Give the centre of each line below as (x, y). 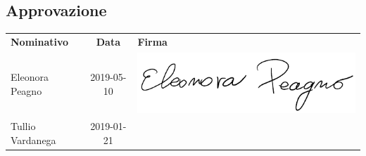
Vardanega (33, 140)
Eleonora (30, 77)
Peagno (26, 91)
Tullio (23, 126)
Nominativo (40, 41)
